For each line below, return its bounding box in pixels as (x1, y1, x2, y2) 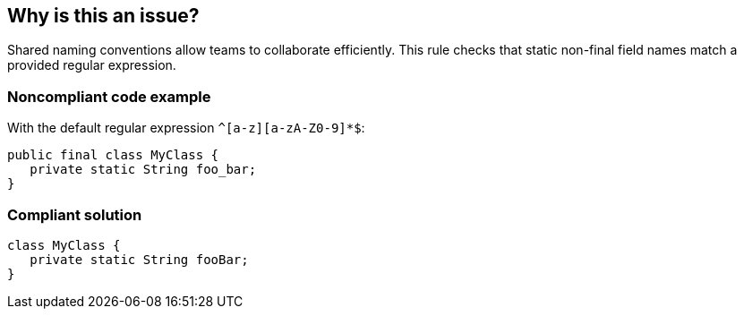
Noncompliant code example (7, 87, 211, 106)
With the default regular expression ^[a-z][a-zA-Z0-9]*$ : (7, 120, 365, 136)
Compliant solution (7, 205, 142, 224)
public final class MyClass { (7, 148, 219, 163)
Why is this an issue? (7, 4, 200, 27)
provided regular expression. (7, 57, 176, 73)
